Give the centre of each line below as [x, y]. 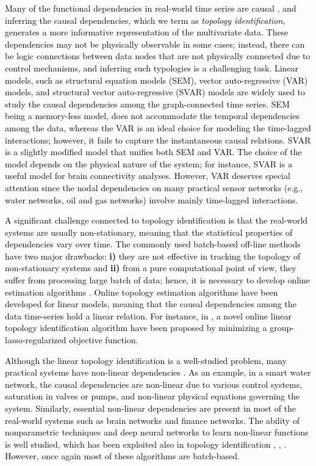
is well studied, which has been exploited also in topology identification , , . [146, 444]
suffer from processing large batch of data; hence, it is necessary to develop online [157, 280]
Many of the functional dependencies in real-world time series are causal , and [151, 8]
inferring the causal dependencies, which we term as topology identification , [145, 20]
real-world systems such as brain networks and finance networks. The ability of [152, 420]
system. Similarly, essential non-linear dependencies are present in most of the [151, 408]
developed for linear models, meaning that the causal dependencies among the [151, 304]
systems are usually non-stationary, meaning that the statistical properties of [149, 232]
